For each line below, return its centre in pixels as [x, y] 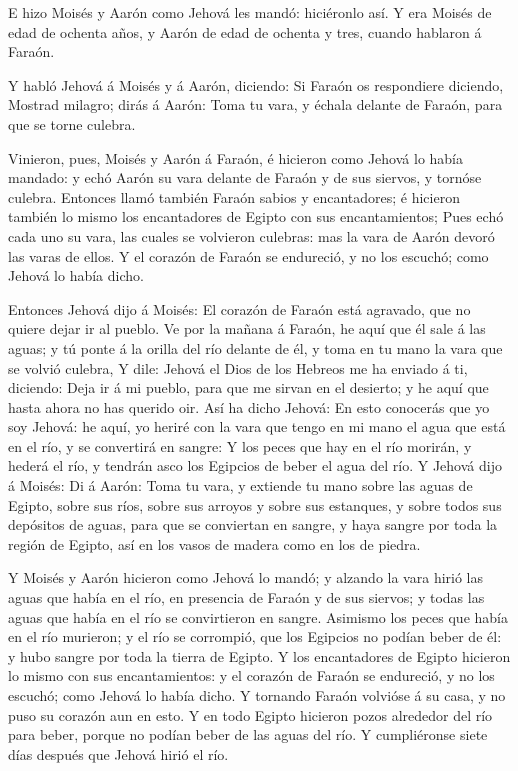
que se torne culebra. [72, 123]
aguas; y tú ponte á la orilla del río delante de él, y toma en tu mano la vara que [255, 347]
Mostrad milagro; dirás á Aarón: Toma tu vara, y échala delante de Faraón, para [255, 104]
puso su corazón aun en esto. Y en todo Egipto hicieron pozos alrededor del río [250, 714]
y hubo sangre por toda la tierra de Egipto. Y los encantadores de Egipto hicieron [259, 655]
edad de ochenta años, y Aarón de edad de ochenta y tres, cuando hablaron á [245, 31]
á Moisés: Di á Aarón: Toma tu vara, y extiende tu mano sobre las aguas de [240, 485]
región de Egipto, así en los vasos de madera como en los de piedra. [214, 543]
